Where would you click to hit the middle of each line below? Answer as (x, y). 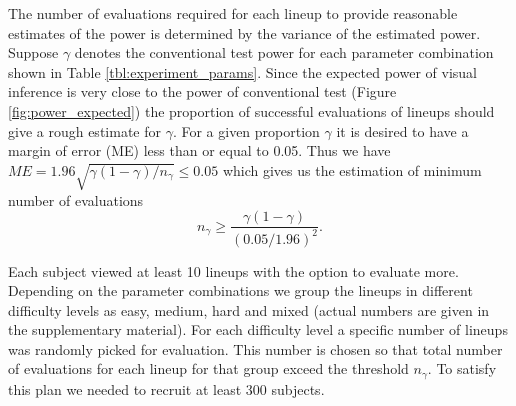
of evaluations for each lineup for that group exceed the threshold (208, 368)
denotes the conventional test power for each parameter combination (284, 52)
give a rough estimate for (84, 130)
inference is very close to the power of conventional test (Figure (202, 91)
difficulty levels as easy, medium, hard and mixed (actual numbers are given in (249, 309)
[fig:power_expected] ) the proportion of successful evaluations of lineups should (251, 110)
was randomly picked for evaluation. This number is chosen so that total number (255, 348)
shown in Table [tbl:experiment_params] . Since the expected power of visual (242, 71)
